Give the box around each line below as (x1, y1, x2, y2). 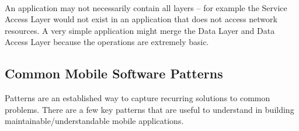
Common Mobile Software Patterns (5, 64, 223, 82)
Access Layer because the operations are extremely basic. (5, 36, 209, 48)
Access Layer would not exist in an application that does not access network (5, 13, 277, 25)
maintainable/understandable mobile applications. (5, 115, 184, 127)
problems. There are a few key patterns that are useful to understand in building (5, 103, 294, 115)
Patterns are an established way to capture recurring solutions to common (5, 92, 270, 104)
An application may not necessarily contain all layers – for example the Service (5, 1, 287, 13)
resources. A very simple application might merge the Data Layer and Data (5, 24, 275, 36)
